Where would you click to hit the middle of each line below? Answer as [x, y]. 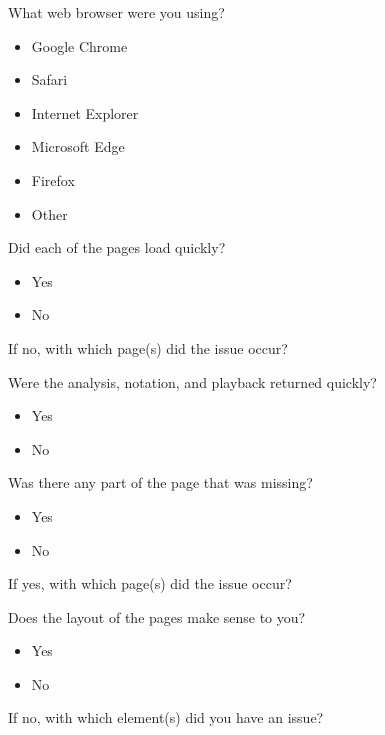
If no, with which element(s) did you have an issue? [166, 717]
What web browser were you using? [116, 12]
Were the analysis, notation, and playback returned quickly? [192, 381]
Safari [49, 79]
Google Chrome [79, 45]
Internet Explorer [85, 112]
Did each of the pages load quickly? [117, 247]
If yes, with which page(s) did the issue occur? [150, 583]
